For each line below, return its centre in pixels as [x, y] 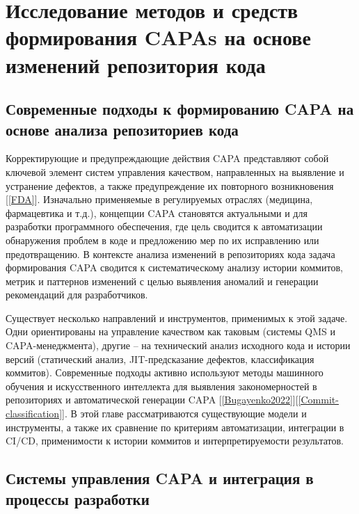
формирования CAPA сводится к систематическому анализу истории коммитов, [174, 267]
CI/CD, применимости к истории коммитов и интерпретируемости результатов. [175, 441]
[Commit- [318, 400]
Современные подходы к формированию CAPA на [180, 109]
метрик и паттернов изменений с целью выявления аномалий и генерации [162, 281]
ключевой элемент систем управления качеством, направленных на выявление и [175, 171]
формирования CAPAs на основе [158, 37]
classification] [34, 413]
